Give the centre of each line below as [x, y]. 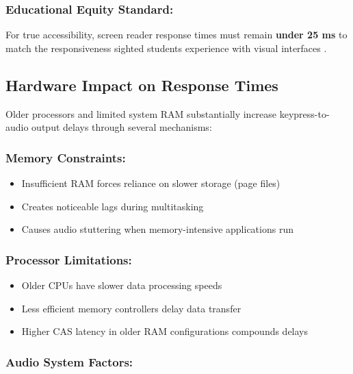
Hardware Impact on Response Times [142, 85]
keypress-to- [304, 113]
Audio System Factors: [69, 361]
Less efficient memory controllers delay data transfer [131, 308]
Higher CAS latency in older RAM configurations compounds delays [165, 331]
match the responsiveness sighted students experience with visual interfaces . [166, 48]
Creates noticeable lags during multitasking [113, 206]
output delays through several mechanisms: [122, 127]
